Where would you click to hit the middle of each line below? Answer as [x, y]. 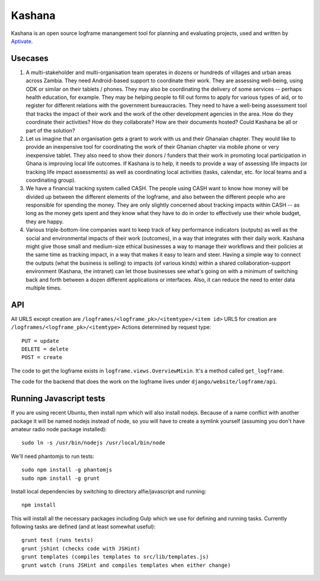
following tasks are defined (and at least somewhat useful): [83, 527]
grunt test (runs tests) [57, 540]
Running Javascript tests [58, 399]
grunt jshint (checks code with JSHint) [81, 548]
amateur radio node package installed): [59, 429]
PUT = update [40, 341]
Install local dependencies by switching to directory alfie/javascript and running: [109, 491]
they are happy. [45, 222]
